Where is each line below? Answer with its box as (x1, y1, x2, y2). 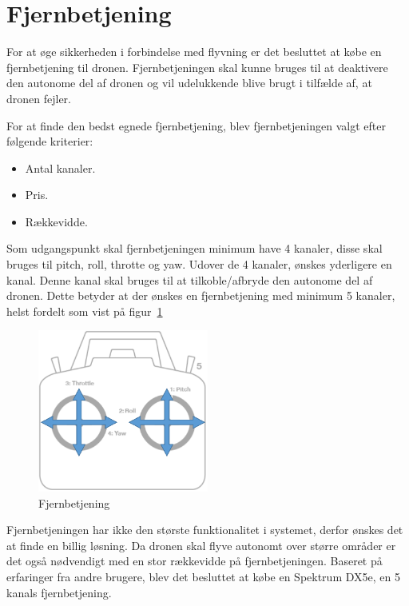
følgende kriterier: (6, 133, 93, 150)
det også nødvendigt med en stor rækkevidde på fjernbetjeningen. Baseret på (6, 552, 383, 569)
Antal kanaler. (25, 159, 96, 176)
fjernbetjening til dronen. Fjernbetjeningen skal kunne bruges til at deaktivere (6, 58, 388, 75)
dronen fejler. (6, 90, 71, 106)
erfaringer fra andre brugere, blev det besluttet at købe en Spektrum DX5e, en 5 (6, 568, 400, 584)
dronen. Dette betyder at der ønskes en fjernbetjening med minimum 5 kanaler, (6, 287, 395, 304)
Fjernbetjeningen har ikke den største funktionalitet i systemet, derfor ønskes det (6, 521, 403, 538)
